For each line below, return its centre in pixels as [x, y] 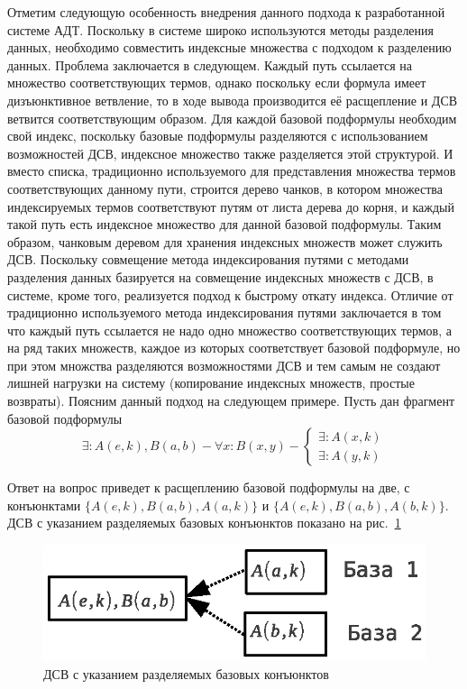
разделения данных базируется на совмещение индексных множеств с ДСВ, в [220, 276]
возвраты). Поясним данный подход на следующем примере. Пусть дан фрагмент [231, 401]
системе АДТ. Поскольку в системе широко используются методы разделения [221, 29]
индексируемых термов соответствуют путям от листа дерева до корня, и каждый [231, 206]
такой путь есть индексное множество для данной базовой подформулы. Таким [224, 224]
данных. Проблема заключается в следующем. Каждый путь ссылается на [210, 64]
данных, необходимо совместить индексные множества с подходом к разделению [229, 47]
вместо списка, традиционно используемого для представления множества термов [232, 171]
